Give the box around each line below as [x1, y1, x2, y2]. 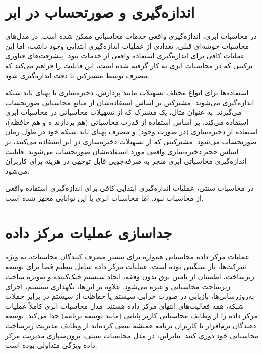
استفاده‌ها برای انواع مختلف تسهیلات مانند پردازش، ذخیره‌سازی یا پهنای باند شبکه [5, 87, 249, 98]
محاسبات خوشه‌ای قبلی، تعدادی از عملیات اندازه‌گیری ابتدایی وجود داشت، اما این [5, 40, 249, 51]
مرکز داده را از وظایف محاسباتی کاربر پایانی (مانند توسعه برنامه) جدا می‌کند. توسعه [5, 310, 258, 321]
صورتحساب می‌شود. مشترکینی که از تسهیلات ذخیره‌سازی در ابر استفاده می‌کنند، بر [5, 136, 257, 147]
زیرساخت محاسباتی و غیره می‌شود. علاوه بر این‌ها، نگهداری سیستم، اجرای [5, 281, 231, 291]
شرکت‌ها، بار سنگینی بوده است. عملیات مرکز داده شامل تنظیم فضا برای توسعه [5, 261, 246, 272]
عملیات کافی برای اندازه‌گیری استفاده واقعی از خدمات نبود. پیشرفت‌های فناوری [5, 50, 245, 61]
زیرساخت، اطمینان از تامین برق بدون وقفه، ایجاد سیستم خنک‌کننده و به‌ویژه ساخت [5, 271, 254, 281]
